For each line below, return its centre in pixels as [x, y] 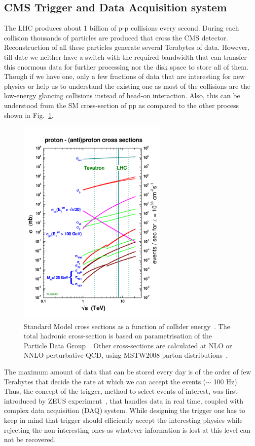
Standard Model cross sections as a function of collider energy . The [127, 326]
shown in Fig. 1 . [29, 115]
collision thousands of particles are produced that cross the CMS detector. [116, 37]
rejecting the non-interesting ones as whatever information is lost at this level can [127, 429]
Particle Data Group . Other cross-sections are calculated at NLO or [128, 345]
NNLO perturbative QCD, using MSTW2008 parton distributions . [126, 355]
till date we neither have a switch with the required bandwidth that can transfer [126, 56]
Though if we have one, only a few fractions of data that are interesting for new [125, 76]
